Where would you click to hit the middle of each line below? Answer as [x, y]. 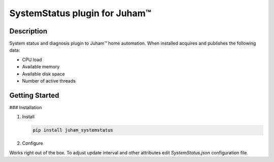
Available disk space [44, 74]
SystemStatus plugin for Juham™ [80, 13]
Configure [32, 143]
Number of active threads [49, 81]
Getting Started [34, 95]
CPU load [32, 59]
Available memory [41, 67]
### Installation [26, 107]
